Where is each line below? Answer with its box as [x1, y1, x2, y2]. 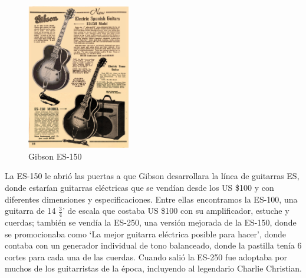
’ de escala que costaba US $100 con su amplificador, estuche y [62, 204, 289, 217]
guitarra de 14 [5, 204, 56, 217]
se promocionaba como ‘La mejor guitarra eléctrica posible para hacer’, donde [5, 227, 287, 240]
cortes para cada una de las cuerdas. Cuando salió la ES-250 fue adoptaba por [5, 250, 288, 263]
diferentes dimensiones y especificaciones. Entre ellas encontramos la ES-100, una [5, 193, 298, 205]
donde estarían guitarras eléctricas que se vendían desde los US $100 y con [5, 181, 274, 193]
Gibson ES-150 [28, 150, 82, 162]
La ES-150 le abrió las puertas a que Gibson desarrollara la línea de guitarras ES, [5, 170, 300, 182]
